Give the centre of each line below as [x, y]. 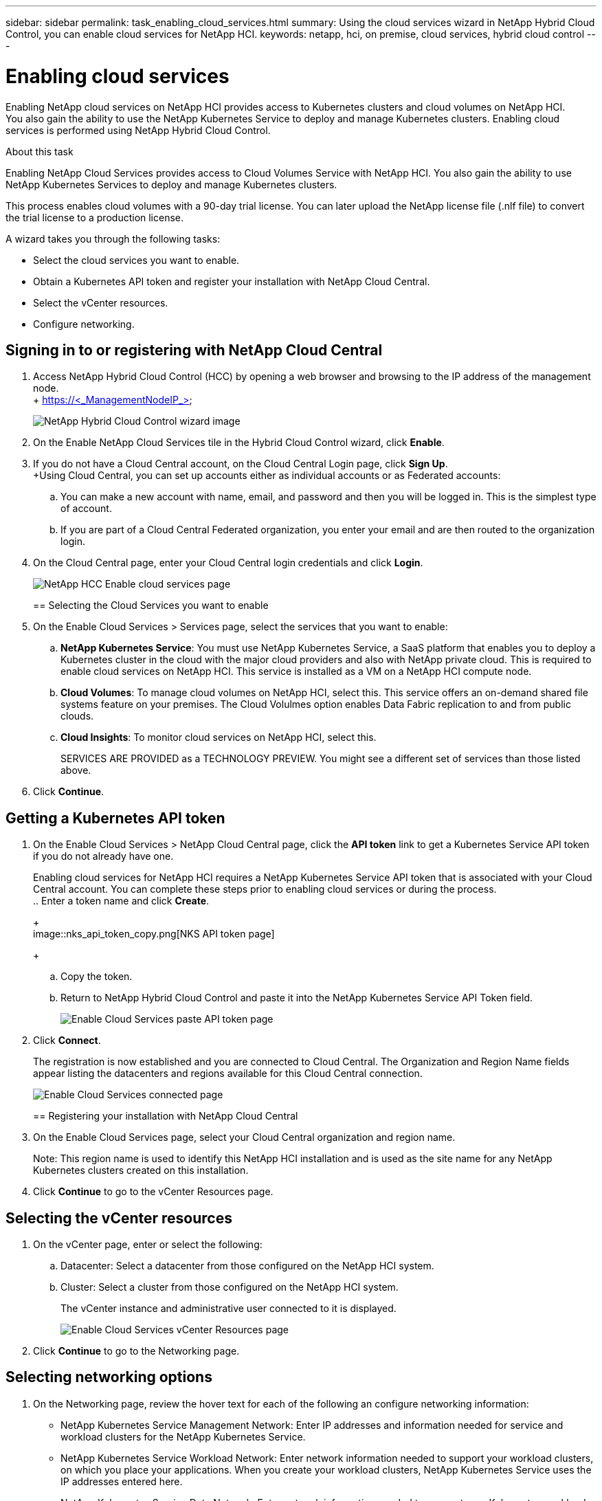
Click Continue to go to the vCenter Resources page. [153, 1192]
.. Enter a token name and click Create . [121, 901]
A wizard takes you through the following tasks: [113, 238]
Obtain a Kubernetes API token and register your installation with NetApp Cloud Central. [232, 281]
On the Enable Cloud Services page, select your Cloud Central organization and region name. [244, 1137]
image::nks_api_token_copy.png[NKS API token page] [154, 934]
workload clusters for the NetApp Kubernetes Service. [183, 1436]
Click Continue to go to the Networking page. [136, 1351]
